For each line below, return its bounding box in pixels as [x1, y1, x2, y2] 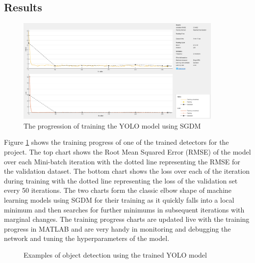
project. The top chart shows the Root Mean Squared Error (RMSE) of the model [4, 147, 251, 157]
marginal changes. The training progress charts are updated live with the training [4, 214, 250, 224]
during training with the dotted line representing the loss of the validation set [4, 175, 238, 185]
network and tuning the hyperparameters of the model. [4, 233, 170, 243]
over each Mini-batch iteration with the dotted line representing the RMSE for [4, 156, 240, 166]
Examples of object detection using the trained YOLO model [24, 250, 207, 260]
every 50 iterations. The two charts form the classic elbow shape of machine [4, 185, 232, 195]
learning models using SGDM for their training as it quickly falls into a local [4, 195, 234, 205]
